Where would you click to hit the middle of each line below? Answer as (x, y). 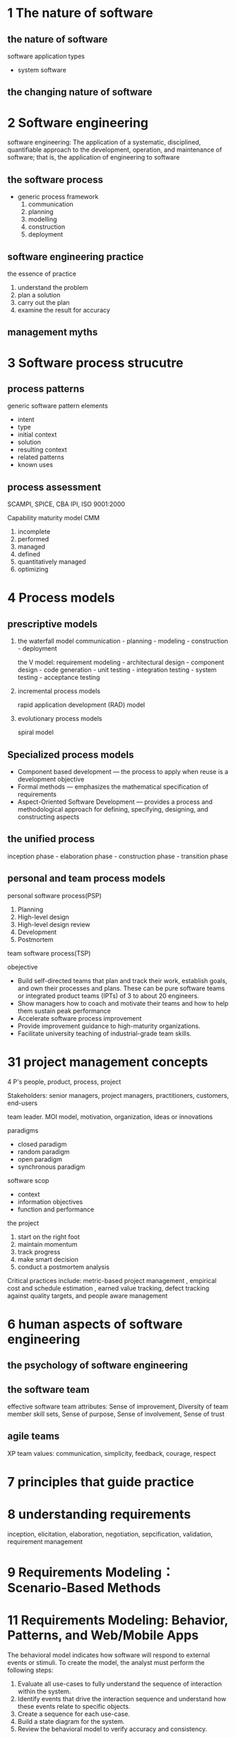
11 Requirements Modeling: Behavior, (118, 1620)
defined (29, 554)
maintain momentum (47, 1244)
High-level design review (54, 924)
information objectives (50, 1201)
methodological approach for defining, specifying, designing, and (113, 809)
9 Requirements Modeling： (91, 1572)
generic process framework (58, 197)
